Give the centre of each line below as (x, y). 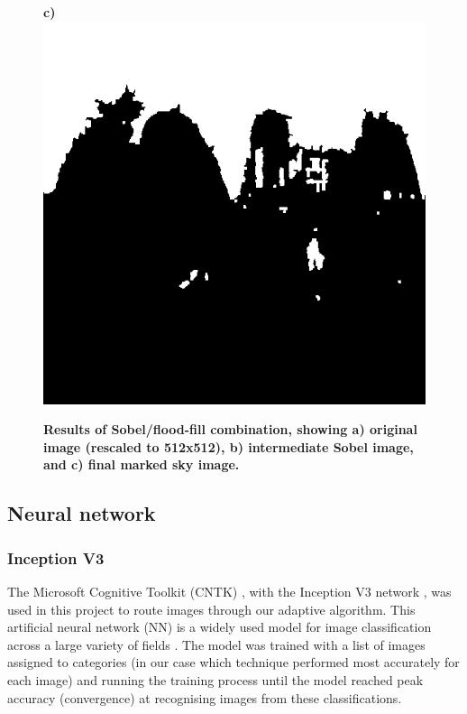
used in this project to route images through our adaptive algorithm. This (211, 609)
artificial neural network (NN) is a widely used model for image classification (220, 627)
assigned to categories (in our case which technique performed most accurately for (233, 662)
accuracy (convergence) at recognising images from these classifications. (205, 697)
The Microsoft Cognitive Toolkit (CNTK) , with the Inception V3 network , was (229, 591)
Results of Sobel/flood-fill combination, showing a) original (230, 429)
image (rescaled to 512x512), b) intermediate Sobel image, (229, 446)
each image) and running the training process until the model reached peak (215, 679)
